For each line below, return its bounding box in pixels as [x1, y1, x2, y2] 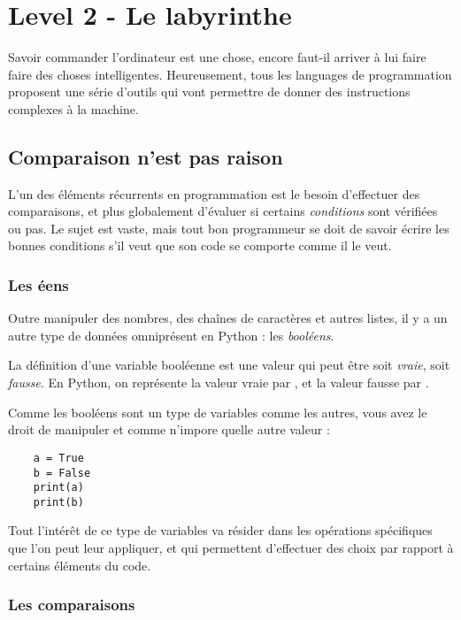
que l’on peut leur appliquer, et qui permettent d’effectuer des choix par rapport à [8, 539, 454, 557]
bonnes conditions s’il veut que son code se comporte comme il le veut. [8, 236, 392, 255]
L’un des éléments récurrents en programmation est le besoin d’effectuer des [8, 184, 420, 203]
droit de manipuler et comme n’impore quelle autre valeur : [8, 420, 330, 439]
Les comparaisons [8, 593, 135, 616]
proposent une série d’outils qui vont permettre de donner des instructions [8, 82, 411, 101]
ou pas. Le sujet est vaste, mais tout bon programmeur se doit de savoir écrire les [8, 218, 449, 237]
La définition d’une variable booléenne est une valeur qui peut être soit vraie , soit [8, 356, 450, 374]
